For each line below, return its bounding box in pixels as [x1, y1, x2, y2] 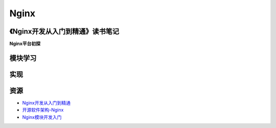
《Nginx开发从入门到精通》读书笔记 [9, 27, 120, 36]
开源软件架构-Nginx [22, 107, 64, 113]
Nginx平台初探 [9, 41, 41, 47]
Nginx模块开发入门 [22, 114, 62, 120]
